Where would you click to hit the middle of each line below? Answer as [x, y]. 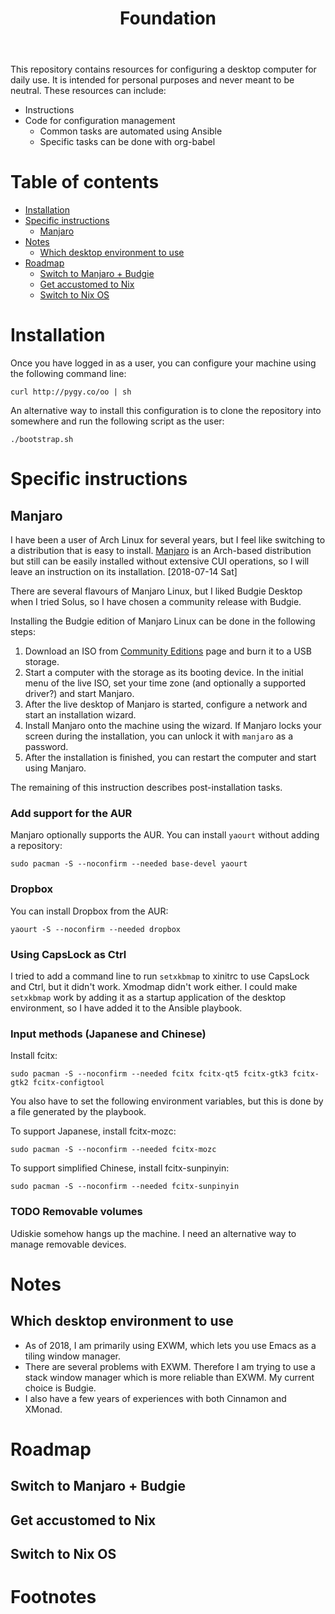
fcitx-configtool [68, 1083]
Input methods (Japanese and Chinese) [108, 1034]
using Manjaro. [55, 768]
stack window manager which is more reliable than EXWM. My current [169, 1377]
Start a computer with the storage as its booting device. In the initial [164, 673]
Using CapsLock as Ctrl [68, 954]
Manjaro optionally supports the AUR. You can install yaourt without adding [165, 835]
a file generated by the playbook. [78, 1112]
